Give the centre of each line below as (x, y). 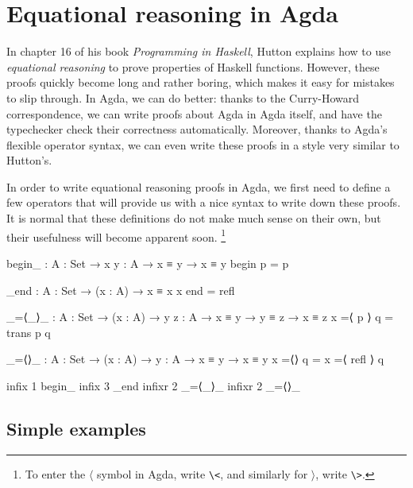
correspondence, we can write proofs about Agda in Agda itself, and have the (194, 113)
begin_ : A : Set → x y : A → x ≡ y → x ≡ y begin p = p (148, 263)
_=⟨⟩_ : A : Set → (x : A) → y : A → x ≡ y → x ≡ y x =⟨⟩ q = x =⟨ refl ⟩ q (195, 359)
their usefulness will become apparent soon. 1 (116, 235)
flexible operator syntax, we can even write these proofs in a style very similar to (203, 144)
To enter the (55, 473)
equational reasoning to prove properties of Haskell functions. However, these (193, 66)
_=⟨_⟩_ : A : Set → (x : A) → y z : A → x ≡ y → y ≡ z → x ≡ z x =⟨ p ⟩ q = (200, 317)
